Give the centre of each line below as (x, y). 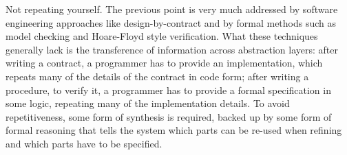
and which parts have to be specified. (84, 143)
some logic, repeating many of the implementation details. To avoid (148, 103)
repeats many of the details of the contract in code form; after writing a (157, 76)
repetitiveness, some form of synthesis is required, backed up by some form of (169, 116)
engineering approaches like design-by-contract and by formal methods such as (171, 22)
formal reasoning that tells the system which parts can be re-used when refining (174, 130)
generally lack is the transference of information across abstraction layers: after (172, 49)
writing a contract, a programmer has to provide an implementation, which (164, 63)
